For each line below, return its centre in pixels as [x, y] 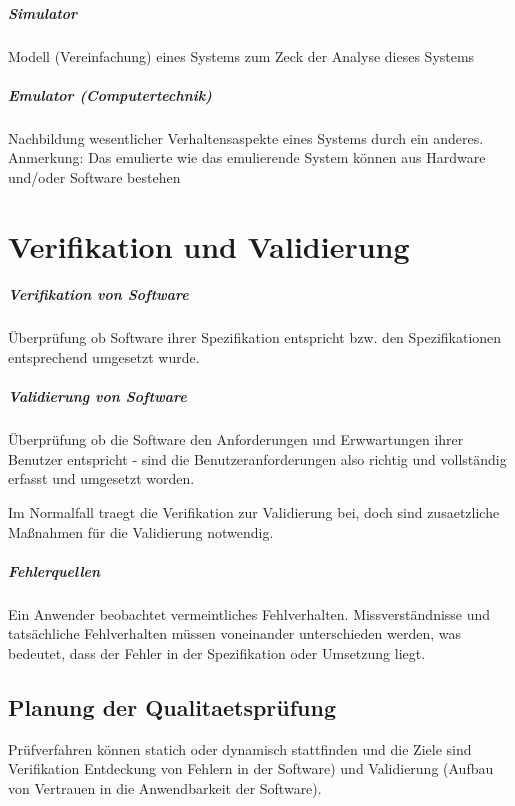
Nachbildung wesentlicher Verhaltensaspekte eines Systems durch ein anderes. [246, 137]
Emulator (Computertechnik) [110, 94]
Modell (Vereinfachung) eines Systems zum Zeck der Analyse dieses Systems [241, 55]
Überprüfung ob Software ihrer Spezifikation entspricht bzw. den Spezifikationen [255, 337]
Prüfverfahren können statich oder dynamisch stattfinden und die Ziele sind [240, 748]
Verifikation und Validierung [209, 245]
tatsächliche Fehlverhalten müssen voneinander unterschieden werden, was [234, 633]
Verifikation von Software [98, 294]
